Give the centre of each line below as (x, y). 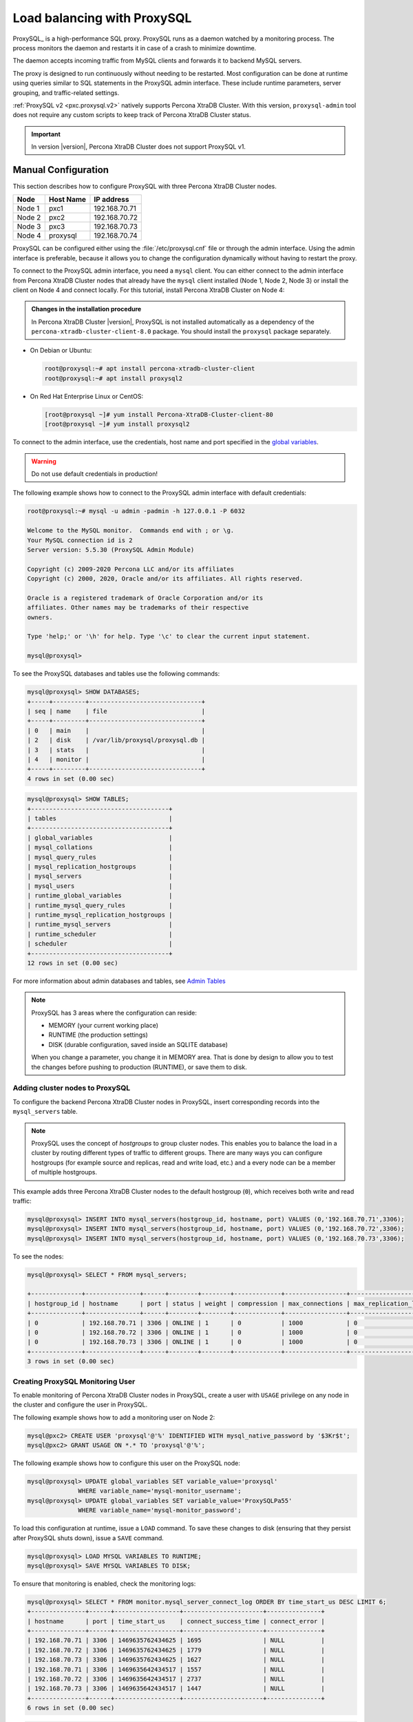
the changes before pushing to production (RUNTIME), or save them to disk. (139, 1067)
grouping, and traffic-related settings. (66, 92)
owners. (40, 617)
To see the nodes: (38, 1256)
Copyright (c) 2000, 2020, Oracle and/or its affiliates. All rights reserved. (165, 579)
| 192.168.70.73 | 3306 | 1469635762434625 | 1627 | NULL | (176, 1660)
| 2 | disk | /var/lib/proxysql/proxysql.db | (116, 740)
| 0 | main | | (116, 730)
